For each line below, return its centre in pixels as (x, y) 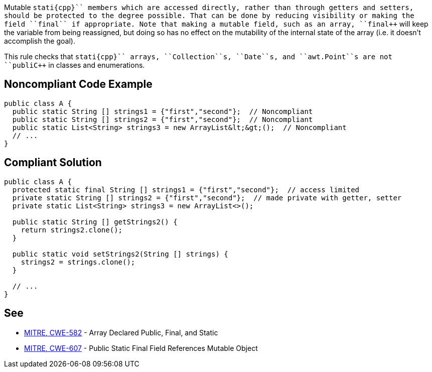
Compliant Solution (53, 163)
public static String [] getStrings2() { (95, 222)
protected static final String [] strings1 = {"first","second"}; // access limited (186, 190)
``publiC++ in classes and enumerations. (75, 65)
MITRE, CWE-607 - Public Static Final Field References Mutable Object (141, 348)
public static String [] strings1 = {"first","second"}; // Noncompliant (163, 111)
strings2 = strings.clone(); (78, 262)
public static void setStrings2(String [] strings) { (120, 254)
